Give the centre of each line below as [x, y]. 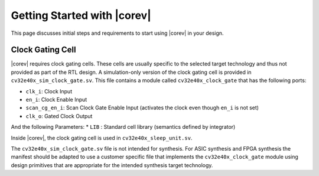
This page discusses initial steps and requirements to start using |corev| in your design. [117, 33]
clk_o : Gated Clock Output [59, 116]
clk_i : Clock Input [49, 91]
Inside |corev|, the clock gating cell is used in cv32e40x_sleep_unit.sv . [102, 138]
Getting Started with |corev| [81, 15]
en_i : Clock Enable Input [56, 100]
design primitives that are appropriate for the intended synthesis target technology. [112, 165]
